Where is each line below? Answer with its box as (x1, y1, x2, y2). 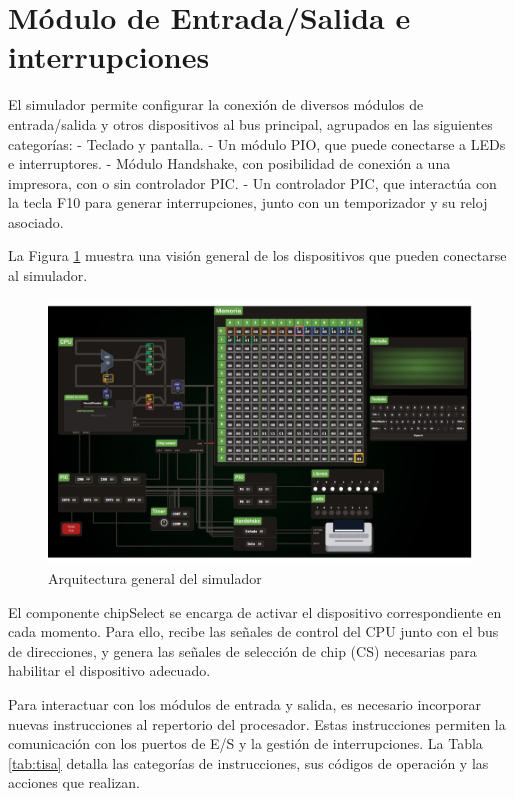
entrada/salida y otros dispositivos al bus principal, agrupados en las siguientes (8, 113, 493, 134)
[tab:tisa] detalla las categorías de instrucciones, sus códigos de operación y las (8, 752, 489, 773)
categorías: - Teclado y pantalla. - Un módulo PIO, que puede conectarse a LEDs (8, 133, 506, 154)
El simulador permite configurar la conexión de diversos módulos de (8, 94, 424, 115)
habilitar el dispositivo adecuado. (8, 660, 211, 681)
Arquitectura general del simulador (48, 567, 262, 588)
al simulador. (8, 265, 88, 286)
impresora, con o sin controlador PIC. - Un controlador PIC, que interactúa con (8, 172, 497, 193)
